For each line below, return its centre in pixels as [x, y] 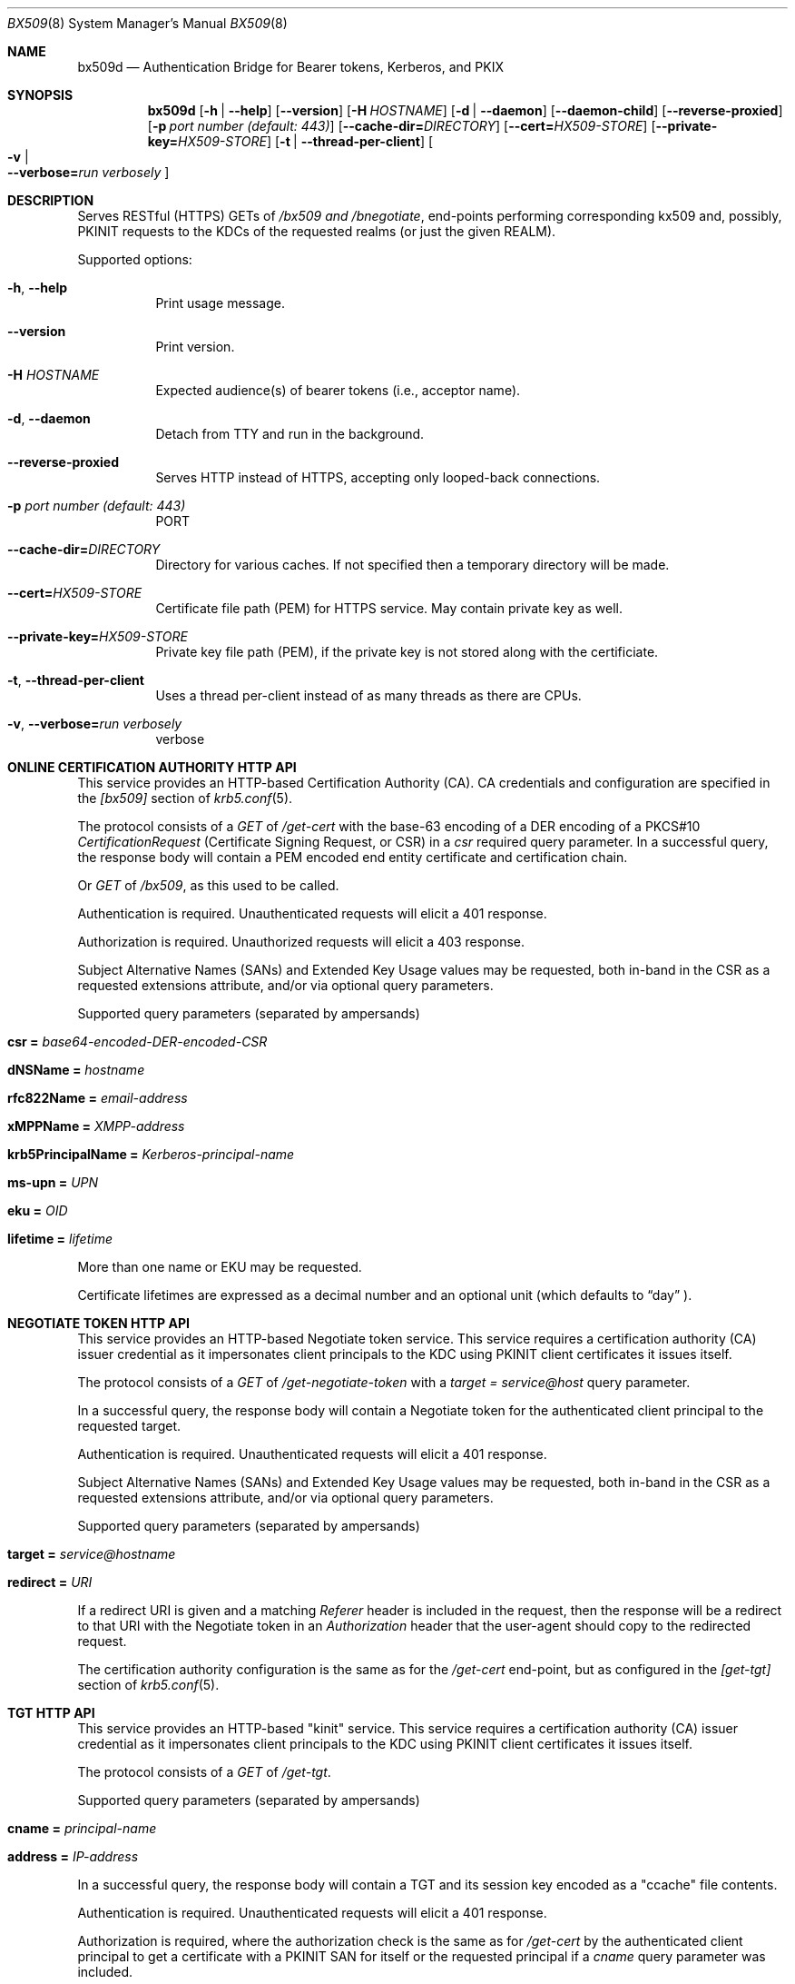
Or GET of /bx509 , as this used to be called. [208, 885]
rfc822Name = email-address [98, 1098]
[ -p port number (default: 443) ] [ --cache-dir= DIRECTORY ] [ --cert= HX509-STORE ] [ [402, 126]
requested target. [129, 1426]
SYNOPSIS [40, 95]
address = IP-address [73, 1856]
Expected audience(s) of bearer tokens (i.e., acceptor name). [338, 390]
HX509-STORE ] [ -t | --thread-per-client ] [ [306, 141]
